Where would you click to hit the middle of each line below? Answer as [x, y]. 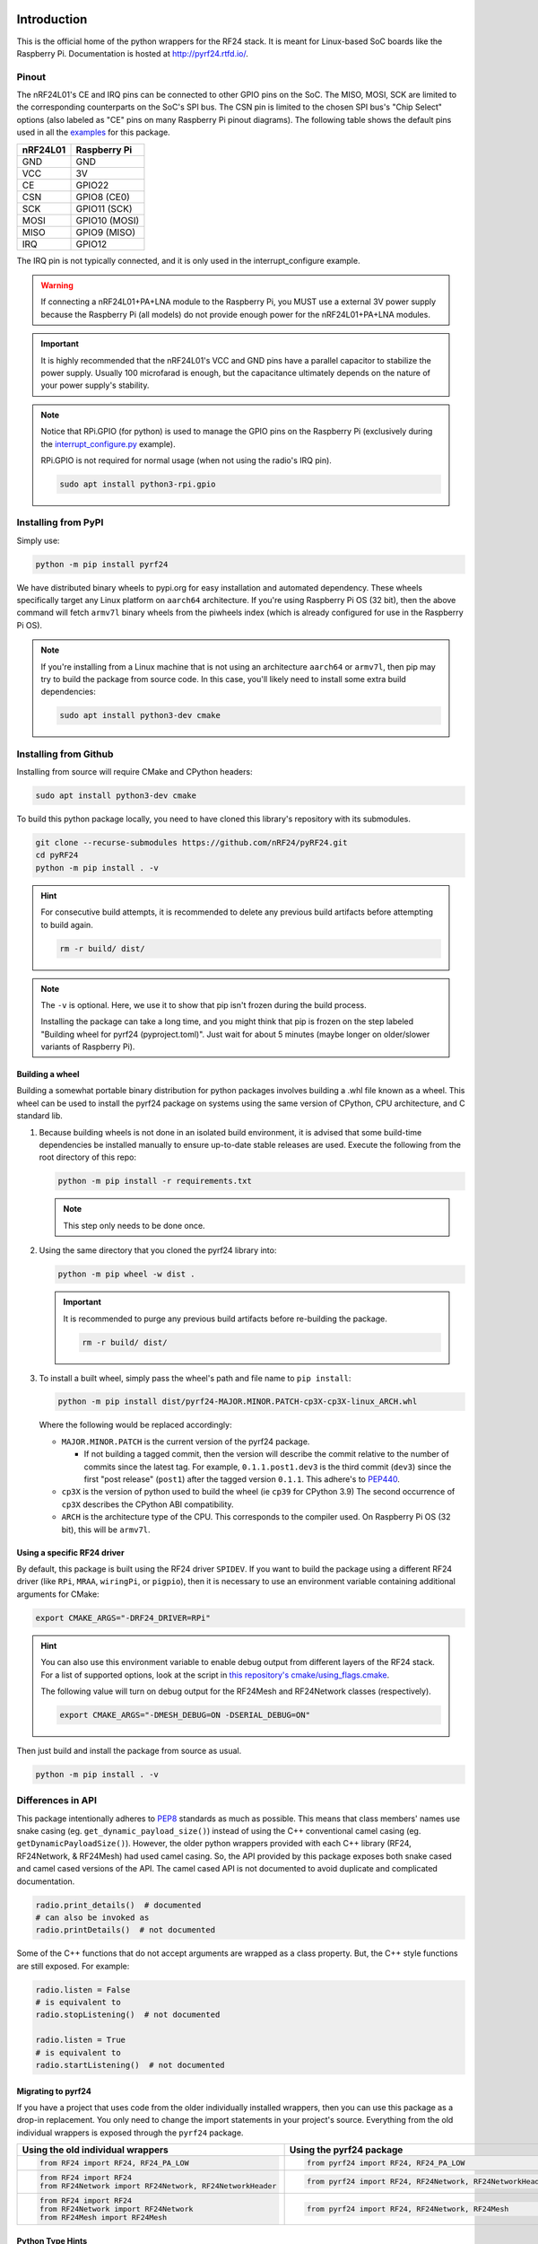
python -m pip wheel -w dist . [127, 1274]
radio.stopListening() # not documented [128, 2015]
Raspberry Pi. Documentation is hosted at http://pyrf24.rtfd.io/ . [132, 53]
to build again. [67, 925]
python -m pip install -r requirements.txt [155, 1181]
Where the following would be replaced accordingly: [135, 1425]
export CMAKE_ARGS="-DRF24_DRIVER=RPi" [123, 1617]
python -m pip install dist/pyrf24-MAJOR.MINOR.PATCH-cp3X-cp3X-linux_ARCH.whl [238, 1402]
